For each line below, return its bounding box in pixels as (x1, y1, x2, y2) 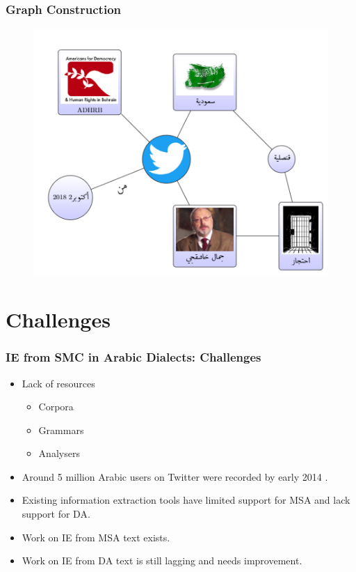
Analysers (38, 446, 80, 461)
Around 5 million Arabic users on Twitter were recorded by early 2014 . (22, 469, 328, 484)
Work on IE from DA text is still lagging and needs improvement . (22, 553, 302, 568)
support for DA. (22, 507, 90, 521)
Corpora (38, 399, 74, 414)
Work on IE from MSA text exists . (22, 530, 170, 544)
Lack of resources (22, 376, 95, 390)
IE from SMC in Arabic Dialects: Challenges (6, 348, 261, 366)
